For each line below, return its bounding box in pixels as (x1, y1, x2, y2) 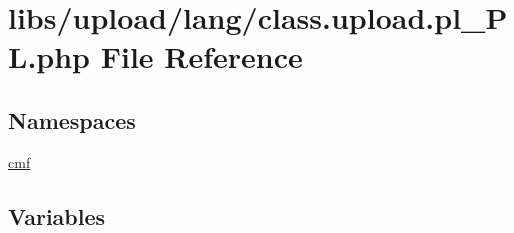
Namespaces (8, 104, 136, 135)
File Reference (100, 36, 303, 77)
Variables (8, 200, 106, 231)
